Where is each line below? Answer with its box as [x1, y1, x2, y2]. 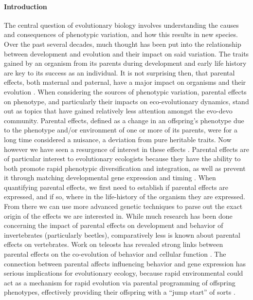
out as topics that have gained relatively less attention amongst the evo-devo [4, 106, 233, 116]
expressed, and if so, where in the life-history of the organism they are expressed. [4, 191, 245, 202]
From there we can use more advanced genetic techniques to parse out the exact [4, 201, 243, 211]
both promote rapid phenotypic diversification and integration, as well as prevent [4, 163, 246, 173]
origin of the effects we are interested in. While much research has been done [4, 210, 233, 221]
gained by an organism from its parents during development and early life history [4, 58, 247, 68]
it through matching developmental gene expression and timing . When [4, 172, 216, 183]
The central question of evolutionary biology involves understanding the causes [4, 19, 239, 30]
